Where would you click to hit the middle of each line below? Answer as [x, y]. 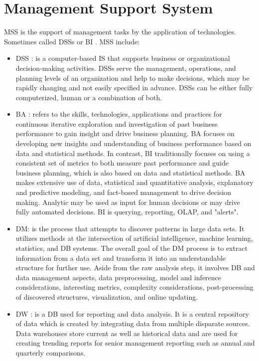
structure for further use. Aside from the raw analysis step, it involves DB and [135, 268]
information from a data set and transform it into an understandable [121, 258]
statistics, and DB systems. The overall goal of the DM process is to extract [132, 248]
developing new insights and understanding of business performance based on [133, 143]
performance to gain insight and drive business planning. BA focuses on [125, 133]
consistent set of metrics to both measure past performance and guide [122, 163]
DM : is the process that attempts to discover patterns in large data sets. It [130, 228]
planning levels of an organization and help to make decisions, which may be [132, 78]
